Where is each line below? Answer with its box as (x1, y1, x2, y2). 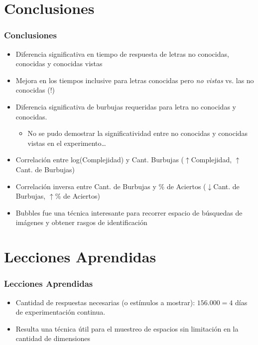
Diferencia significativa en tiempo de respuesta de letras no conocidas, (15, 48, 229, 59)
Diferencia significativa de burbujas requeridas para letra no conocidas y (15, 101, 236, 112)
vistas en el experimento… (27, 137, 106, 148)
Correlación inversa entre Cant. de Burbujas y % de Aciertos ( (15, 181, 206, 191)
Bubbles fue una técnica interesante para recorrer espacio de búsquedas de (15, 207, 243, 218)
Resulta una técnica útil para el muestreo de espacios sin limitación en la (15, 323, 239, 334)
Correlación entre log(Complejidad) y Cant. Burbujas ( (15, 154, 184, 165)
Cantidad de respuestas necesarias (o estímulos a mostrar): (15, 297, 195, 307)
